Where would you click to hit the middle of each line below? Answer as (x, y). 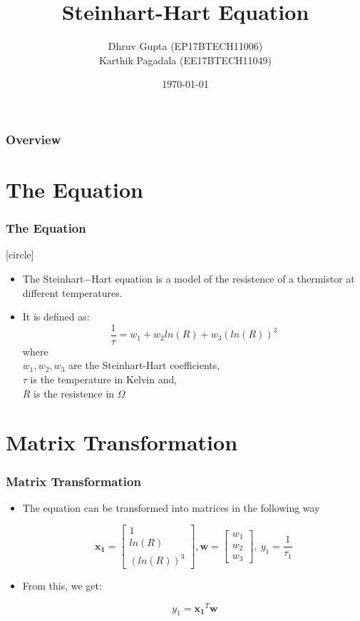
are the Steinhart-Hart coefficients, (144, 365)
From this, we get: (62, 586)
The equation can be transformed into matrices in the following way (171, 507)
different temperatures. (72, 292)
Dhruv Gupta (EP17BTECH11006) (185, 46)
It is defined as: (56, 317)
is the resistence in (74, 393)
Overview (34, 139)
